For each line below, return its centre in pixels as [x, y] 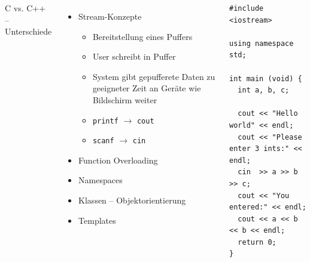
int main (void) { [266, 78]
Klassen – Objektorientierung [132, 200]
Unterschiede [28, 31]
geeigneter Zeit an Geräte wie [147, 88]
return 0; [257, 242]
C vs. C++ [25, 8]
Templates [97, 220]
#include [247, 8]
